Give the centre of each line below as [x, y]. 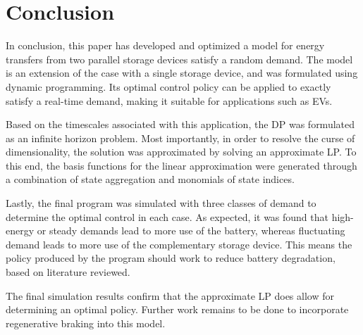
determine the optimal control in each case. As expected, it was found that [167, 216]
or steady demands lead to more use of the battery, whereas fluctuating [191, 230]
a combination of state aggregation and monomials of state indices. [150, 179]
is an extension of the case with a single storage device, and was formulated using [182, 73]
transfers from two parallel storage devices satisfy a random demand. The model [179, 59]
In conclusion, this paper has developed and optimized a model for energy [165, 45]
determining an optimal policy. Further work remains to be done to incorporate [177, 309]
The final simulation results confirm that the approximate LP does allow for [170, 295]
